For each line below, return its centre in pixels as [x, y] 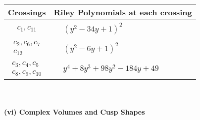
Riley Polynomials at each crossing [123, 12]
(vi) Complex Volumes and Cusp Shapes [75, 111]
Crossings [27, 12]
